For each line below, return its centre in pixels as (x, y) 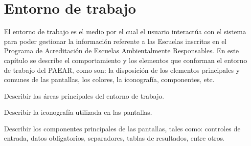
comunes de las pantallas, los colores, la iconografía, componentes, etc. (109, 79)
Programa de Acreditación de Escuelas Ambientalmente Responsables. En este (122, 51)
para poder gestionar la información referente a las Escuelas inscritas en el (115, 41)
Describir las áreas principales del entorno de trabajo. (84, 95)
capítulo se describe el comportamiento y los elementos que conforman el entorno (125, 60)
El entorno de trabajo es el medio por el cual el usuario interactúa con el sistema (125, 31)
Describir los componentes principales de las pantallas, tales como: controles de (122, 128)
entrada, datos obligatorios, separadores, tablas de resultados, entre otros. (114, 138)
